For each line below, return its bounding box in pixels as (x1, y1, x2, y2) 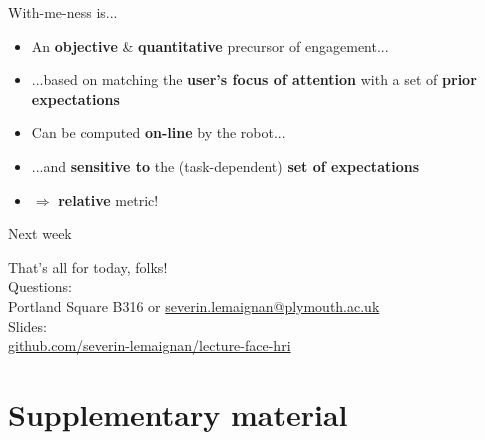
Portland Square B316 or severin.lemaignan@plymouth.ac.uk (8, 295, 380, 316)
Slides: (8, 315, 47, 336)
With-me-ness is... (8, 2, 118, 22)
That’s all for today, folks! (8, 256, 168, 277)
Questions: (8, 276, 72, 297)
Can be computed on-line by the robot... (31, 122, 286, 143)
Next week (8, 223, 72, 244)
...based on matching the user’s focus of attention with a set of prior (31, 69, 477, 90)
